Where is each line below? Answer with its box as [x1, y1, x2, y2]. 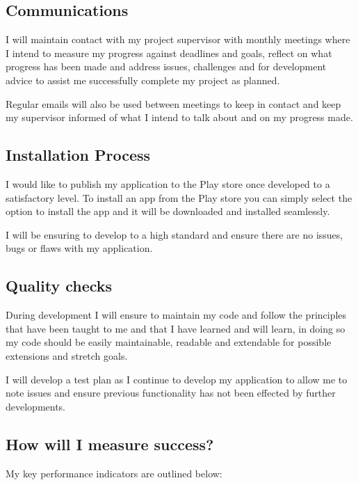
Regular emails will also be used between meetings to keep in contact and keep [6, 96, 341, 111]
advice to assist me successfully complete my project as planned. [6, 72, 280, 87]
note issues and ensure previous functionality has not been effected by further [6, 385, 336, 400]
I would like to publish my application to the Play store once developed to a [6, 176, 330, 191]
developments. [6, 399, 66, 413]
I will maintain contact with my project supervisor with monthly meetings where [6, 32, 350, 47]
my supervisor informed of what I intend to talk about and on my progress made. [6, 110, 353, 125]
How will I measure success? [6, 433, 214, 454]
